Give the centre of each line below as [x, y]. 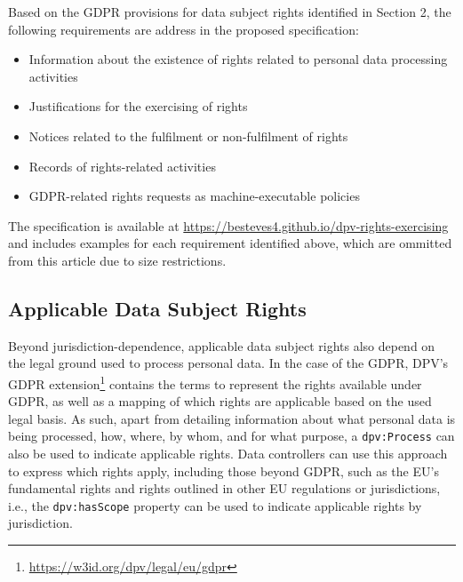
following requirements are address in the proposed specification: [184, 29]
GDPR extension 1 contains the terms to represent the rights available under [215, 382]
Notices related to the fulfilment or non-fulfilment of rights [188, 136]
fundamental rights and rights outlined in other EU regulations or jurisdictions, [224, 488]
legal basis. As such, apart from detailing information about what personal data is [232, 418]
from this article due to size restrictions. [117, 260]
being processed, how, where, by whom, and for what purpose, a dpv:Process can [231, 436]
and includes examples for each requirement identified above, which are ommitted [230, 243]
